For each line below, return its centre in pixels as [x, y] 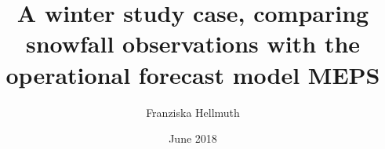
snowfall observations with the [193, 44]
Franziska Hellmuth [193, 112]
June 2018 [193, 138]
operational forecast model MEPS [193, 74]
